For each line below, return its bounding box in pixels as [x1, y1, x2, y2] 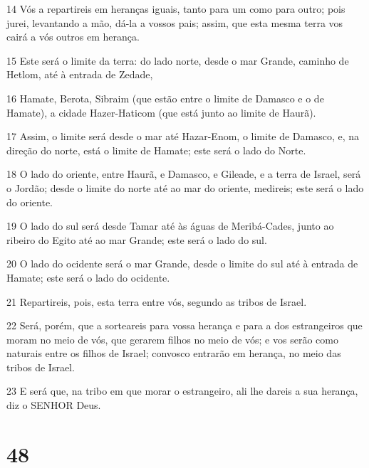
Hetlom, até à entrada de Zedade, [6, 67, 153, 82]
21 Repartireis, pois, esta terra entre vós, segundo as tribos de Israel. [6, 294, 307, 309]
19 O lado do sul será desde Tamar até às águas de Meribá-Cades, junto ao [6, 218, 334, 233]
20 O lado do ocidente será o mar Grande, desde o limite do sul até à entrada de [6, 256, 358, 271]
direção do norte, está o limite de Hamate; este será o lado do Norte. [6, 142, 306, 157]
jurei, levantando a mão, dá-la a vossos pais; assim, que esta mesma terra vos [6, 15, 343, 30]
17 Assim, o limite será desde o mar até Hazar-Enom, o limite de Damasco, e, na [6, 129, 360, 144]
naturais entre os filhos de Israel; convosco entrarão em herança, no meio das [6, 346, 341, 361]
